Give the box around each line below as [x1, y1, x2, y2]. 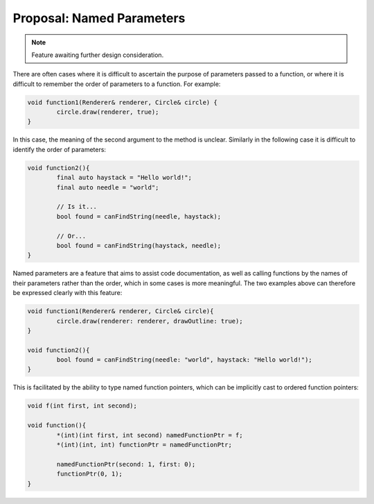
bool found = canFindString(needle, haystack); [56, 212, 222, 220]
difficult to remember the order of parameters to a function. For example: [12, 80, 221, 88]
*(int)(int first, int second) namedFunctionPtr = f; [56, 431, 243, 439]
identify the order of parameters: [12, 145, 107, 153]
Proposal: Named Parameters [12, 10, 186, 26]
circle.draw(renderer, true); [56, 108, 159, 116]
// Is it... [56, 203, 97, 211]
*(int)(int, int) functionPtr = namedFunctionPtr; [56, 441, 232, 448]
